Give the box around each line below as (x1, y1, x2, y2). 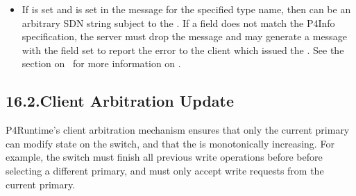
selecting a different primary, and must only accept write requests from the (6, 163, 324, 177)
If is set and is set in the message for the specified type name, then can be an (22, 2, 351, 16)
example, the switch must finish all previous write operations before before (6, 150, 323, 164)
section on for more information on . (22, 56, 181, 71)
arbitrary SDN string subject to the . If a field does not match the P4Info (22, 15, 335, 30)
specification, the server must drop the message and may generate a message (22, 29, 347, 44)
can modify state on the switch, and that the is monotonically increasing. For (6, 136, 334, 150)
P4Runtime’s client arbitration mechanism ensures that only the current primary (6, 123, 350, 137)
